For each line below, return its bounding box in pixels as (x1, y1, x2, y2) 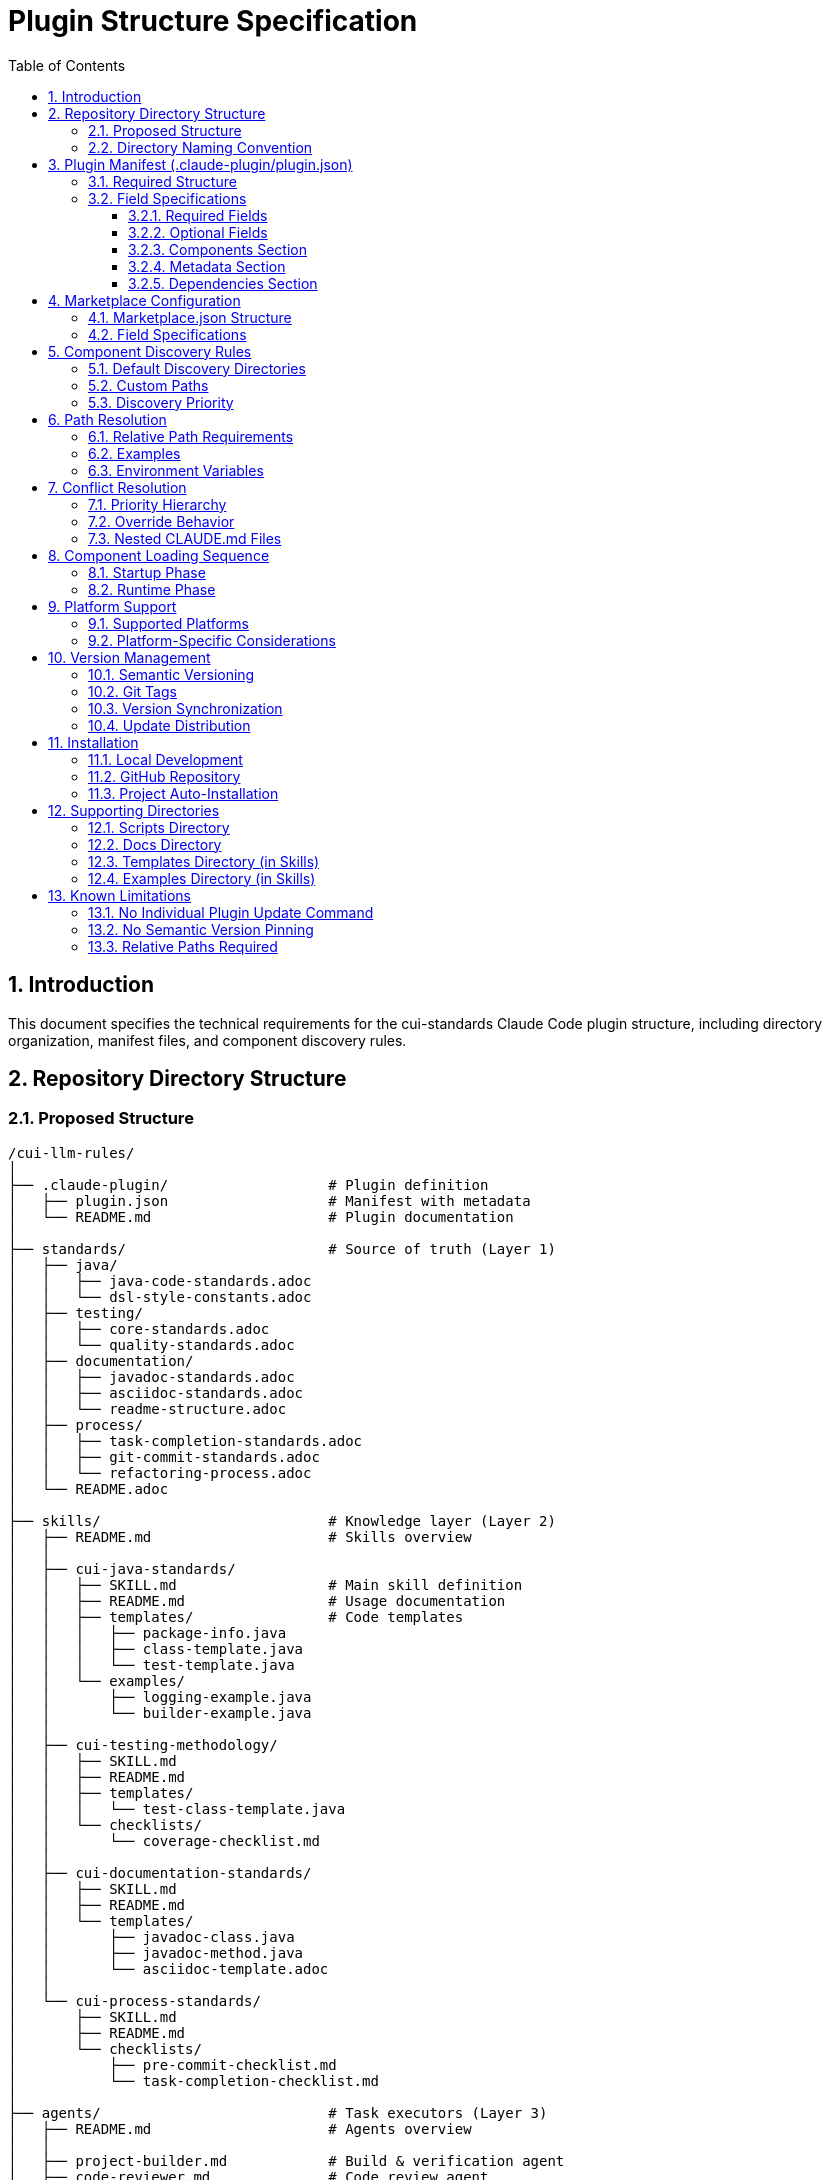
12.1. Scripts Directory (88, 818, 230, 836)
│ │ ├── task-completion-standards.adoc (8, 1432, 363, 1449)
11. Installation (48, 733, 139, 751)
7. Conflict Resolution (48, 478, 187, 496)
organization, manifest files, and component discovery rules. (8, 1031, 407, 1049)
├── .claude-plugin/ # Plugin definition (8, 1176, 489, 1193)
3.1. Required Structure (88, 172, 237, 190)
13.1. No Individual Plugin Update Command (88, 903, 374, 921)
